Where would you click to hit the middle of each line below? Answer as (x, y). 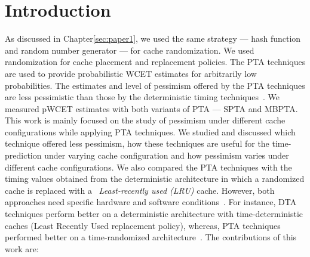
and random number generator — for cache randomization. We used (130, 50)
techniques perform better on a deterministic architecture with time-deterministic (154, 214)
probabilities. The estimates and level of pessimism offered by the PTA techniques (155, 85)
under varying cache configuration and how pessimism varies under (167, 155)
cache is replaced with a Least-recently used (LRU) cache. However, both (140, 190)
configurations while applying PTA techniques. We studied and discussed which (150, 131)
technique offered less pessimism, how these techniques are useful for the (137, 143)
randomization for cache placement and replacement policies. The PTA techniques (155, 62)
